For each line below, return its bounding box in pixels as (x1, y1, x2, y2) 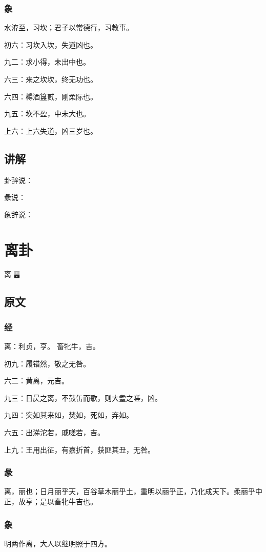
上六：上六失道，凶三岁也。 (4, 125, 97, 136)
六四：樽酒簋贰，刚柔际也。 (4, 91, 97, 101)
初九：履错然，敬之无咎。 (4, 358, 90, 369)
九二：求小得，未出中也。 (4, 56, 90, 67)
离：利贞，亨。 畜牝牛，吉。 (4, 341, 100, 352)
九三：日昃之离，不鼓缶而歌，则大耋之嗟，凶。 (4, 392, 162, 403)
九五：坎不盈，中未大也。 (4, 108, 90, 119)
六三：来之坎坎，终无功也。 (4, 74, 97, 84)
